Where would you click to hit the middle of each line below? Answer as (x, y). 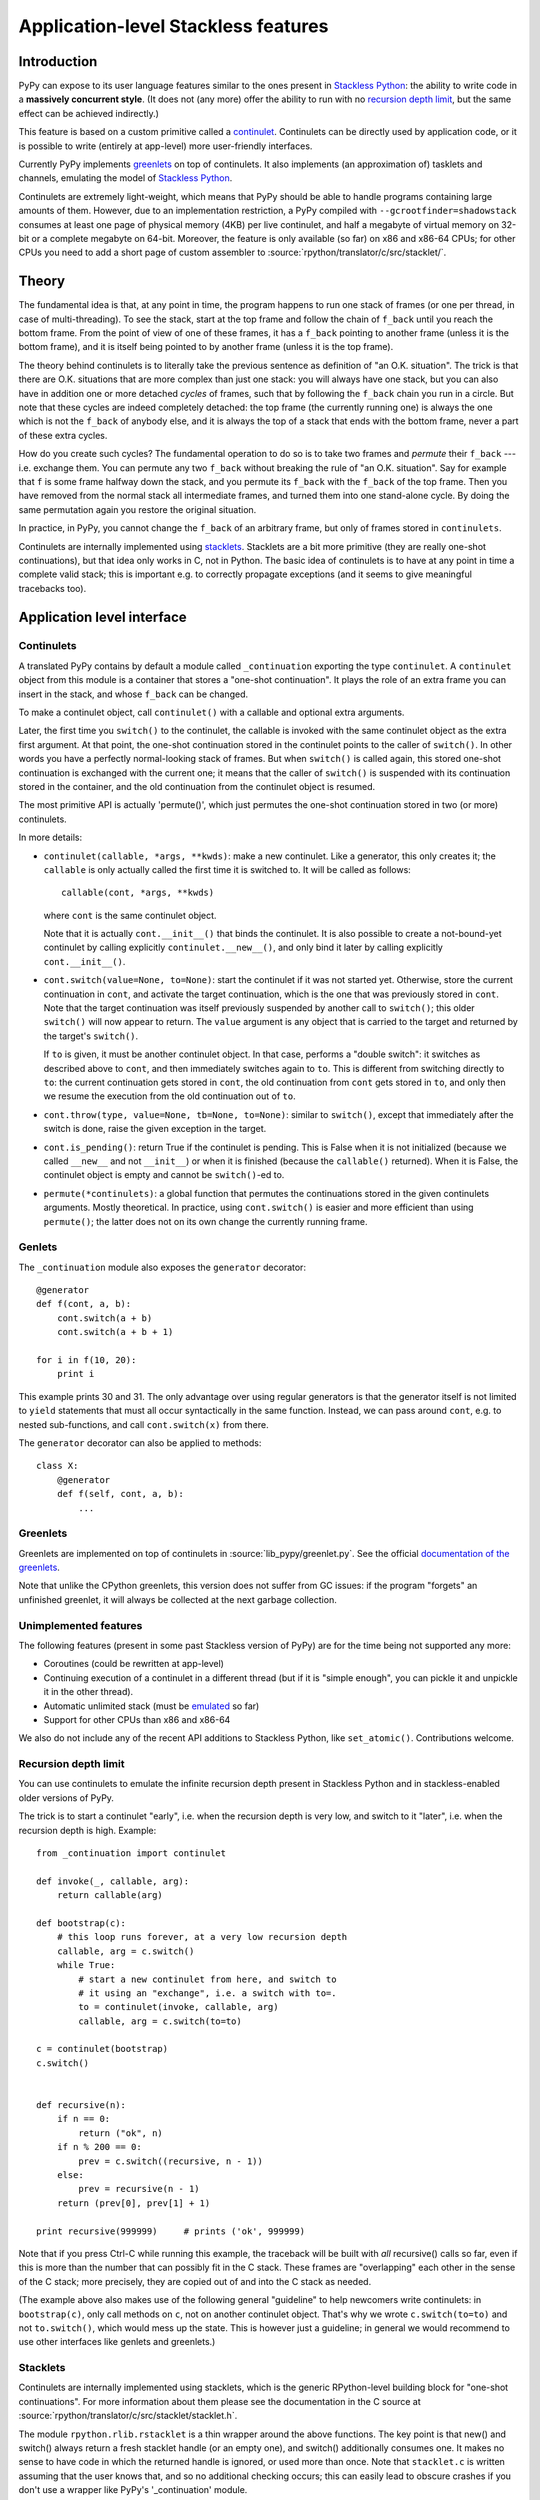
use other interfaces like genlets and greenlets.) (117, 2342)
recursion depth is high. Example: (87, 1830)
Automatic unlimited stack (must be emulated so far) (151, 1706)
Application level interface (102, 616)
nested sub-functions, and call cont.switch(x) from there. (143, 1424)
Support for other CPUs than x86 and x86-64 (137, 1719)
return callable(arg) (110, 1895)
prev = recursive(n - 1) (139, 2189)
